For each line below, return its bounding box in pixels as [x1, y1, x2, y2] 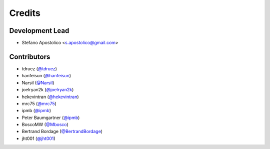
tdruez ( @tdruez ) [21, 65, 57, 72]
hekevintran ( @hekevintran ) [21, 94, 79, 100]
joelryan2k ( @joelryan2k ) [21, 87, 74, 93]
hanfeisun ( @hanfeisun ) [21, 73, 71, 79]
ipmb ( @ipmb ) [21, 108, 51, 114]
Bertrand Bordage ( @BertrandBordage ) [21, 129, 102, 135]
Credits [9, 7, 41, 18]
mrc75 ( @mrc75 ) [21, 100, 57, 107]
